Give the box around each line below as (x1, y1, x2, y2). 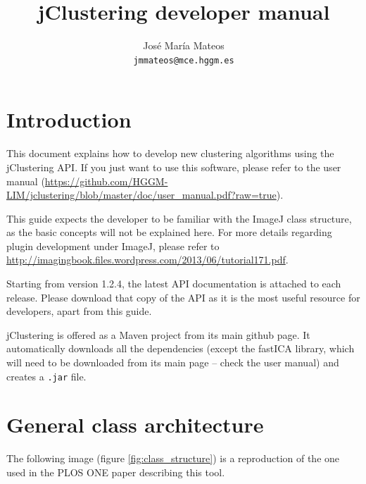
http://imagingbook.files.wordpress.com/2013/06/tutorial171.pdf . (6, 252, 289, 267)
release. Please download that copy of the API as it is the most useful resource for (6, 290, 360, 304)
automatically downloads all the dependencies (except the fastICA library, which (6, 341, 355, 356)
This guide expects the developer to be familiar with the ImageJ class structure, (6, 211, 352, 225)
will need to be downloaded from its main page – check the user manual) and (6, 355, 339, 370)
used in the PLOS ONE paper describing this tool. (6, 465, 225, 479)
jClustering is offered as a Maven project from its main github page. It (6, 327, 310, 342)
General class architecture (6, 410, 264, 439)
